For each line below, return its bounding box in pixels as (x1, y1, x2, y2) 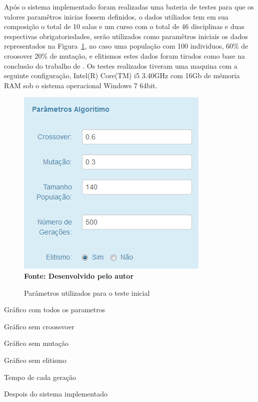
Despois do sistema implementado (4, 388, 107, 399)
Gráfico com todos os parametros (4, 304, 105, 315)
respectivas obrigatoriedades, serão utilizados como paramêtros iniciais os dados (4, 31, 248, 41)
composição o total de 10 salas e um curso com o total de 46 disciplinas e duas (4, 21, 244, 32)
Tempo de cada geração (4, 371, 76, 382)
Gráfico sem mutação (4, 338, 68, 348)
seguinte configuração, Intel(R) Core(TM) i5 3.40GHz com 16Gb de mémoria (4, 70, 240, 81)
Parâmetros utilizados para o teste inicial (24, 287, 150, 298)
